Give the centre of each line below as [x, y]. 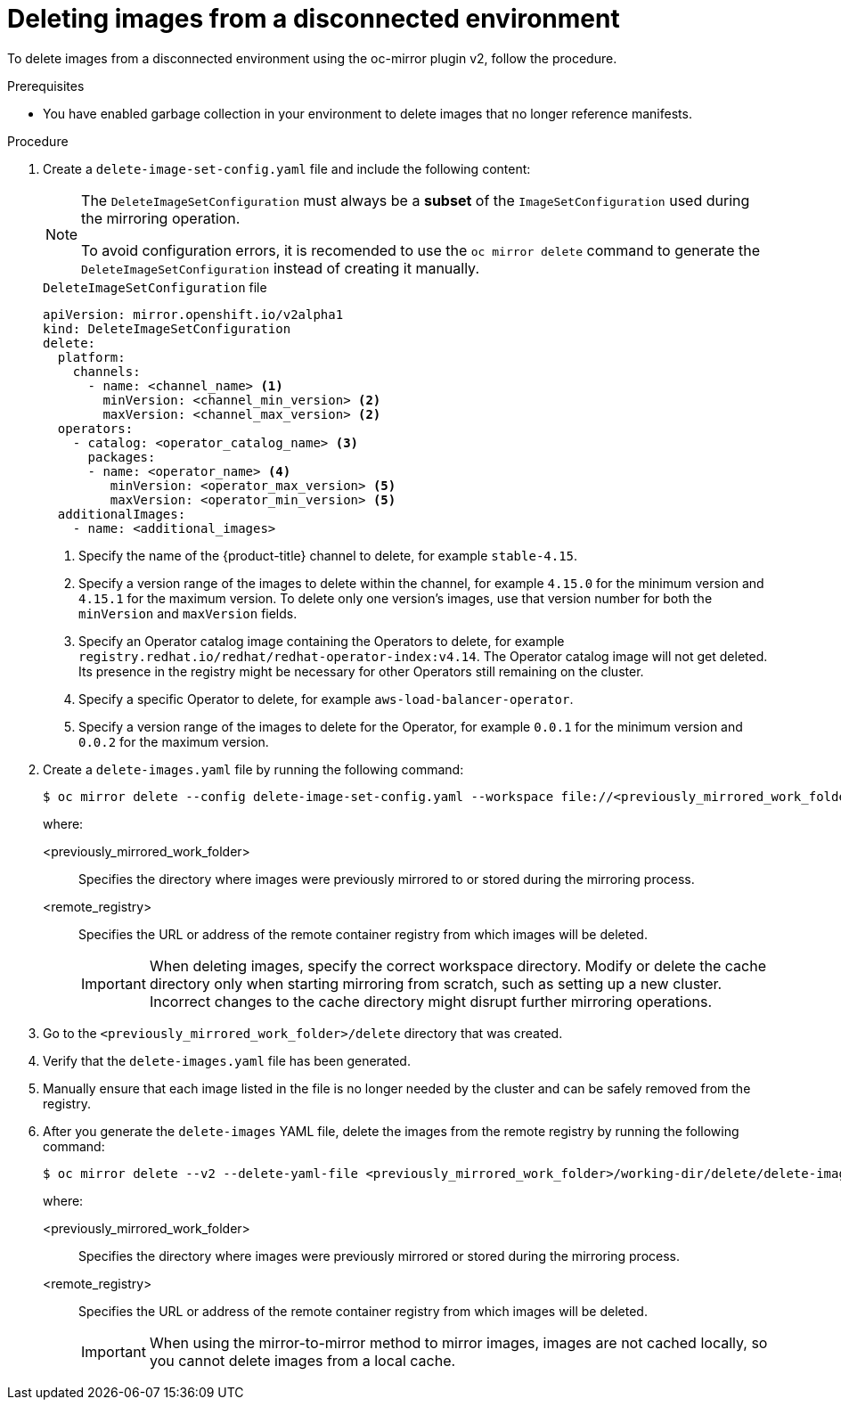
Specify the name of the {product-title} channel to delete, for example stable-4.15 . [328, 555]
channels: [106, 371]
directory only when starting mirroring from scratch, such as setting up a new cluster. [436, 983]
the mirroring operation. [161, 218]
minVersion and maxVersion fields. [188, 613]
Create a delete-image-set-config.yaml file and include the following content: [287, 168]
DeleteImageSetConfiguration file [155, 287]
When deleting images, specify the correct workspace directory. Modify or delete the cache [458, 965]
